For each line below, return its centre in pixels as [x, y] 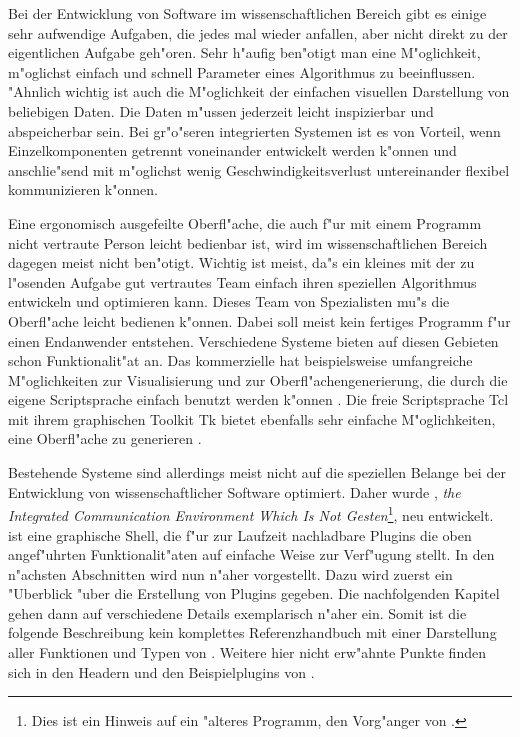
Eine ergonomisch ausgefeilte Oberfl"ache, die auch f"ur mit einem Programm [245, 222]
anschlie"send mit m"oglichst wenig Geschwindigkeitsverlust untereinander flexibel [259, 169]
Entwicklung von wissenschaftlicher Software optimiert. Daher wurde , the [234, 491]
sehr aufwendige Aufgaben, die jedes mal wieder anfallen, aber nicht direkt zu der [258, 32]
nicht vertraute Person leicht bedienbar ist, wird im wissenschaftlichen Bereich [248, 242]
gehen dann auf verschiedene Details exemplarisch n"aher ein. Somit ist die [237, 612]
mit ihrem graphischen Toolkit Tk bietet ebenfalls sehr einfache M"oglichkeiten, [252, 418]
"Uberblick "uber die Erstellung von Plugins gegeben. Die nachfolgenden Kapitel [254, 593]
